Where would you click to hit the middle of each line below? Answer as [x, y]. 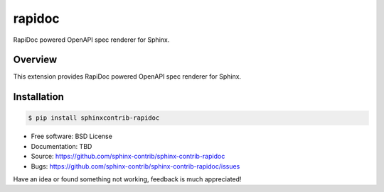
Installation [38, 97]
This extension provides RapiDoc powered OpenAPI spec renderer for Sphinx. [127, 77]
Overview [35, 60]
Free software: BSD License [72, 136]
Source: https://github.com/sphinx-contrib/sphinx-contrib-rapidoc [128, 157]
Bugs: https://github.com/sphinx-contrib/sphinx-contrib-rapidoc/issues [135, 166]
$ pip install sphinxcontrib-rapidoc [94, 118]
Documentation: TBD [62, 146]
